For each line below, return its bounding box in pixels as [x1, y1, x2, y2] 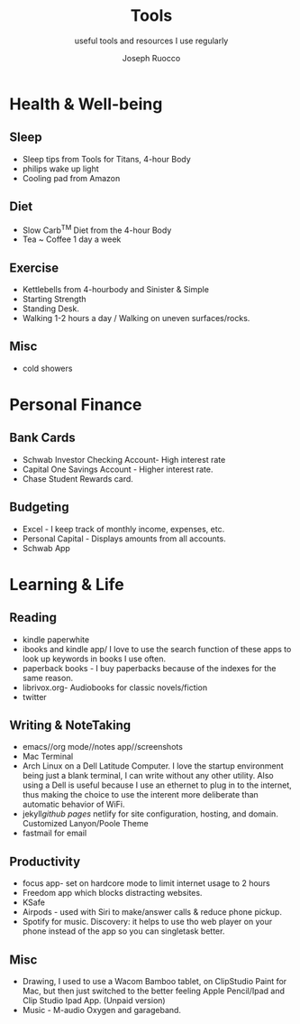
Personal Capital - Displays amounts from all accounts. [22, 533, 227, 544]
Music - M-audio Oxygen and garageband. [22, 1005, 182, 1016]
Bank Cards [9, 430, 77, 446]
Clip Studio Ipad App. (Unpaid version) [22, 995, 166, 1006]
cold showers [22, 363, 73, 374]
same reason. [22, 672, 74, 683]
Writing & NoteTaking [9, 718, 132, 733]
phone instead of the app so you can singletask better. [22, 926, 225, 936]
